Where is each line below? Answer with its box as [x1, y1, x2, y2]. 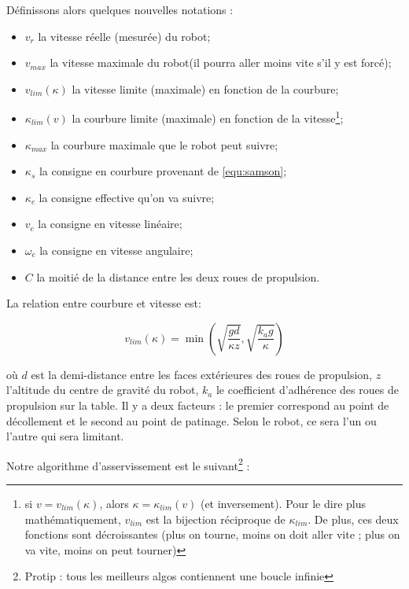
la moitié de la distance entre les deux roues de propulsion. [36, 268, 320, 285]
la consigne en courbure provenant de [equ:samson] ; [39, 163, 287, 179]
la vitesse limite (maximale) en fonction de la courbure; [72, 80, 339, 97]
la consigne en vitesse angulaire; [39, 242, 193, 258]
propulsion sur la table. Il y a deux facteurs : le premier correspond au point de [6, 396, 389, 413]
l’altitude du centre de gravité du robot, [6, 381, 199, 398]
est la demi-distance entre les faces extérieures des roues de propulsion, [31, 366, 372, 382]
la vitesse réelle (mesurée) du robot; [38, 28, 211, 44]
